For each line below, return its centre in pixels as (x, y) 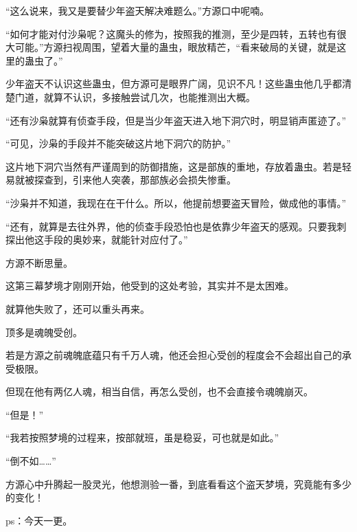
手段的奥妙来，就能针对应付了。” (116, 240)
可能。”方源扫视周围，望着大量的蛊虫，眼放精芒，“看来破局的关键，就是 (176, 47)
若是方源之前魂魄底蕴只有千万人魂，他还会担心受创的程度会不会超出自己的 (174, 355)
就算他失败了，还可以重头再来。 (78, 308)
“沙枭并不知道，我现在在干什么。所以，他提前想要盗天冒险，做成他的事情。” (176, 202)
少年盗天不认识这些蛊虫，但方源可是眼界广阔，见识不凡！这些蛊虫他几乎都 (174, 84)
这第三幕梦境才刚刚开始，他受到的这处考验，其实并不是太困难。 (150, 286)
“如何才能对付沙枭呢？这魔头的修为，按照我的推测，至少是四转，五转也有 (171, 33)
